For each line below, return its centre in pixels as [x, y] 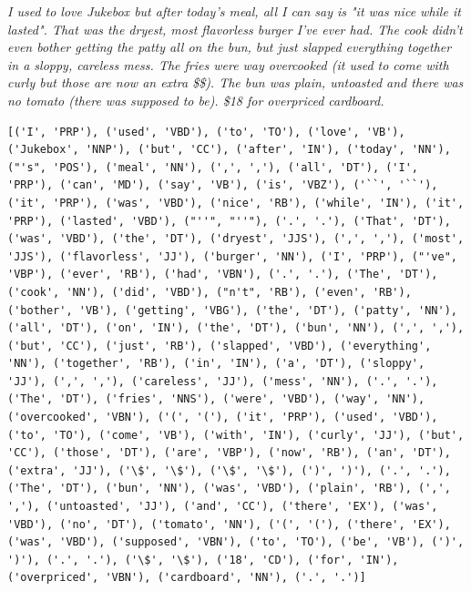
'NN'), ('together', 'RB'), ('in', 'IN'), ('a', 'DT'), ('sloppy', [216, 364]
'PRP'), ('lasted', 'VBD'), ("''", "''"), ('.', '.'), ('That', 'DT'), [229, 221]
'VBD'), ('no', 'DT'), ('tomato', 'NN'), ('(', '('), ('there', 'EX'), [229, 524]
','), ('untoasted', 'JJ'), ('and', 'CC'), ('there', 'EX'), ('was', [223, 507]
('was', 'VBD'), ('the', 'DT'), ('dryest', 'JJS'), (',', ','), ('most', [236, 239]
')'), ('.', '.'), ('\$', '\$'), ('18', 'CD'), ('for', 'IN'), [203, 560]
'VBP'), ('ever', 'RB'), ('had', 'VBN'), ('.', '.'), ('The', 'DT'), [223, 275]
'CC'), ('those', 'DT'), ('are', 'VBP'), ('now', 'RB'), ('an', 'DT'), [229, 453]
